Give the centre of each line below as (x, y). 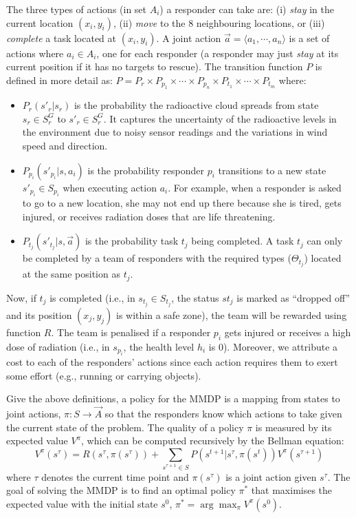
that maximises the (292, 490)
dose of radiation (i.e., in (58, 346)
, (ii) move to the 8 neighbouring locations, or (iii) (219, 22)
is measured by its (293, 427)
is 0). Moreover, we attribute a (273, 346)
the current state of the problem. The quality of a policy (125, 427)
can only (325, 241)
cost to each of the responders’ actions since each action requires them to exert (172, 362)
